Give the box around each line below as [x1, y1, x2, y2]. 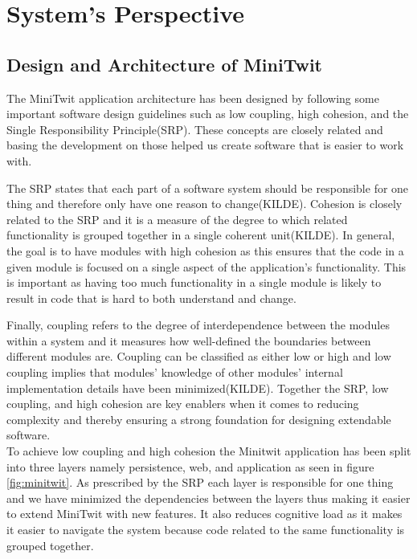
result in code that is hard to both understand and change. [6, 289, 296, 306]
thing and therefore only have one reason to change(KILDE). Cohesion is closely [6, 195, 403, 212]
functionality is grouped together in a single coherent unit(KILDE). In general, [6, 226, 395, 243]
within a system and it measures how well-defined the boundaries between [6, 332, 371, 349]
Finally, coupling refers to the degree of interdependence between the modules [6, 316, 390, 333]
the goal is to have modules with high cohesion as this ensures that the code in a [6, 242, 404, 259]
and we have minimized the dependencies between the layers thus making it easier [6, 489, 411, 506]
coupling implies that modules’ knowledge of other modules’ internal [6, 364, 343, 381]
